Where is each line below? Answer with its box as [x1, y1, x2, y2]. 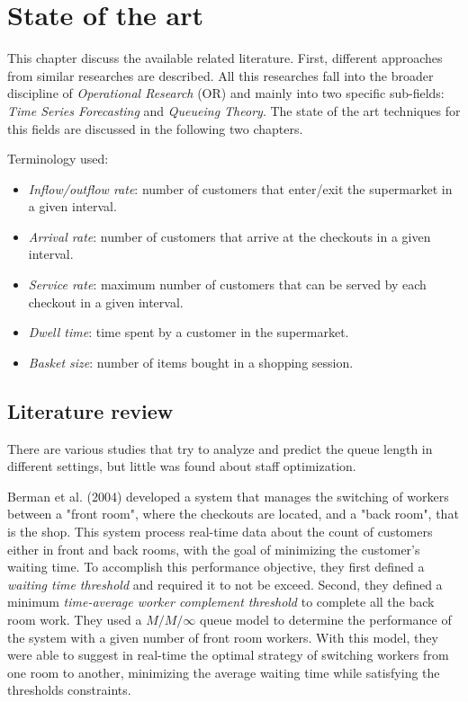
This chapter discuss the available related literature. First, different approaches [7, 49, 443, 67]
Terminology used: [7, 149, 109, 168]
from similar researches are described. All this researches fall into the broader [7, 66, 434, 84]
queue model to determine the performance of [199, 609, 452, 628]
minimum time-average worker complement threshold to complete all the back [7, 592, 435, 611]
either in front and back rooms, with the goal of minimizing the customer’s [7, 539, 420, 558]
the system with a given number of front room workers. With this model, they [7, 627, 438, 646]
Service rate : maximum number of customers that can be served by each [28, 275, 427, 294]
